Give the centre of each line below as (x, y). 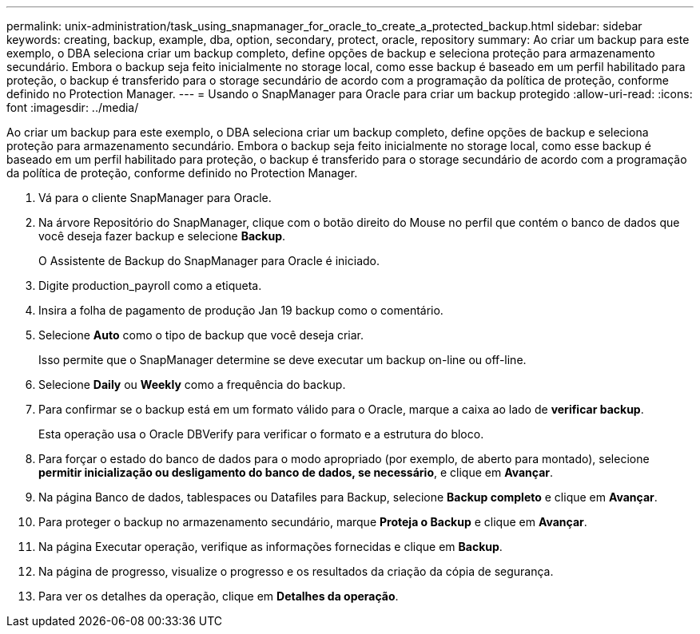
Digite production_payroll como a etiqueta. (150, 285)
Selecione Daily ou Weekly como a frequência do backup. (192, 384)
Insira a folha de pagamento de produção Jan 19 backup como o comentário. (241, 310)
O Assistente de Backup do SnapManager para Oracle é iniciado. (209, 261)
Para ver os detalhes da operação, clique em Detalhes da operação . (219, 596)
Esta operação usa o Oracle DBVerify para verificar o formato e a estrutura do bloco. (261, 434)
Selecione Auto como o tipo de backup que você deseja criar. (201, 335)
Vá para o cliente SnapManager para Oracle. (155, 198)
